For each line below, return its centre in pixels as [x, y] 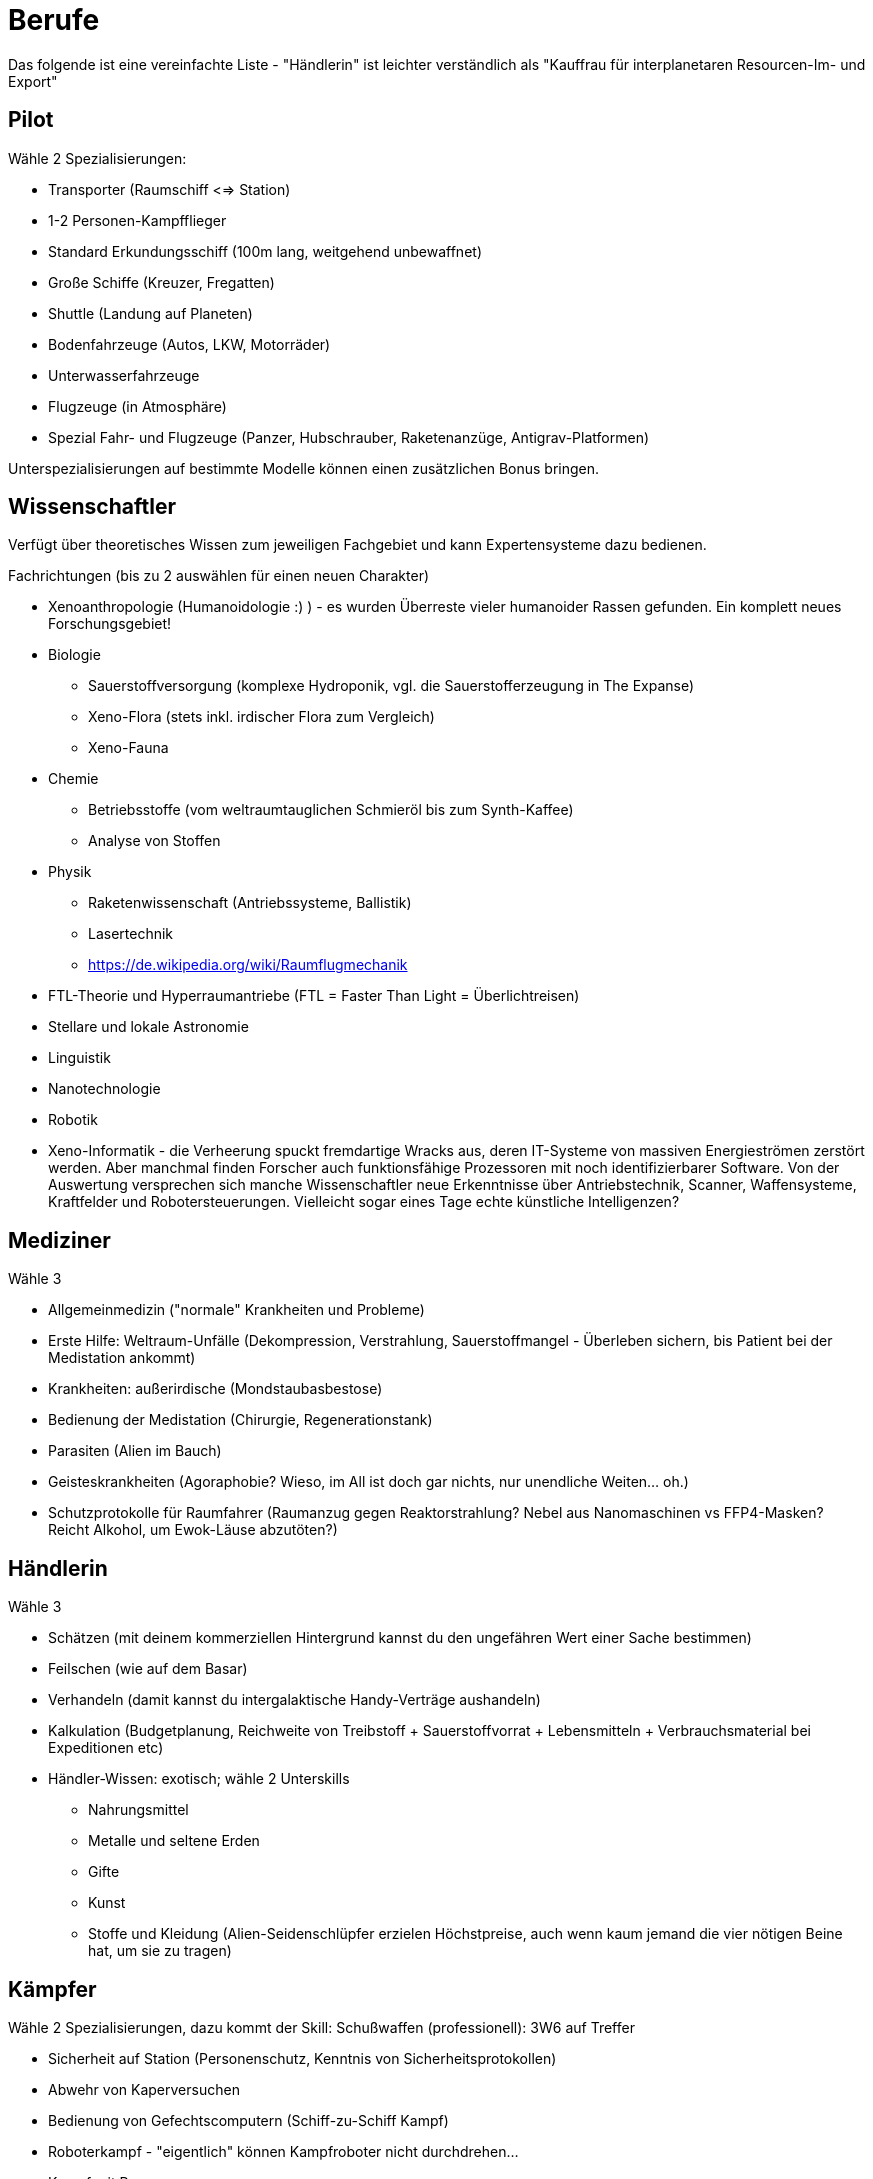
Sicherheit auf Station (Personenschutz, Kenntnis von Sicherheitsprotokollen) [302, 2058]
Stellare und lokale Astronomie [148, 1027]
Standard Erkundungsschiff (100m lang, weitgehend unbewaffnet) [265, 251]
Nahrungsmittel [138, 1810]
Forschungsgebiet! [110, 624]
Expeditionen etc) [106, 1748]
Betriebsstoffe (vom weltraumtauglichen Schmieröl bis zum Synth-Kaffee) [331, 810]
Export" [33, 81]
